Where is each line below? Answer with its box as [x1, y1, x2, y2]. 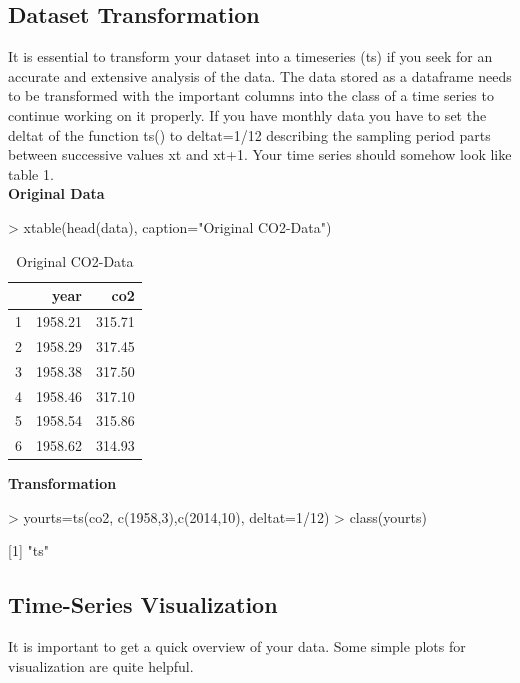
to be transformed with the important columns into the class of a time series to [8, 85, 494, 106]
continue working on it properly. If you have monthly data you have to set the [8, 104, 487, 125]
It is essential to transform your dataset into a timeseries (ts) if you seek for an [8, 46, 493, 67]
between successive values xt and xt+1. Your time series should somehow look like [8, 144, 512, 165]
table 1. [8, 163, 54, 184]
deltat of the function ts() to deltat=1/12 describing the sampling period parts [8, 124, 491, 145]
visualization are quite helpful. [8, 655, 194, 676]
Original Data [8, 183, 105, 204]
